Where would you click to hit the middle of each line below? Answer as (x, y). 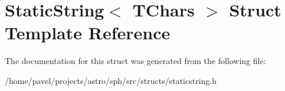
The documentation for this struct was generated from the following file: (135, 61)
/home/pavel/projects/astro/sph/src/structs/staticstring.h (111, 80)
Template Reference (88, 33)
